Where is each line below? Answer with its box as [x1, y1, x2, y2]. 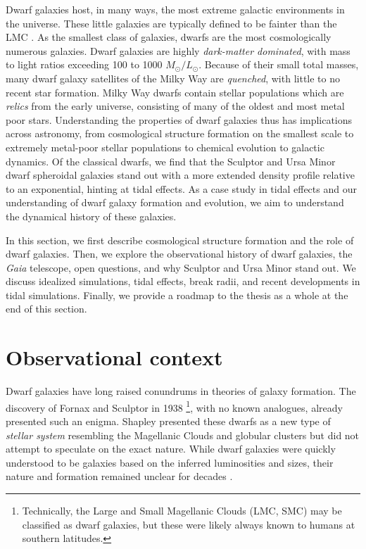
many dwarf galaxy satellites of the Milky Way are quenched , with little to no [6, 70, 340, 85]
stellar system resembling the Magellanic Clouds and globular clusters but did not [6, 427, 360, 442]
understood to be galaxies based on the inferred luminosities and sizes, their [6, 455, 334, 469]
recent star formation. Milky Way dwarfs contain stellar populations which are [6, 84, 344, 99]
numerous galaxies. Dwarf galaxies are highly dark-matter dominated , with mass [6, 43, 351, 58]
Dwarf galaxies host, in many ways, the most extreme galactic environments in [6, 2, 345, 16]
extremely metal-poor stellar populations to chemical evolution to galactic [6, 139, 324, 154]
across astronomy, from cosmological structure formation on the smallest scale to [6, 126, 354, 141]
